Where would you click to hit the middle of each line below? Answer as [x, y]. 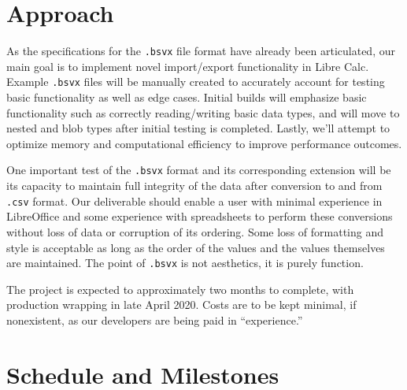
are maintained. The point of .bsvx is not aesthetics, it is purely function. [185, 263]
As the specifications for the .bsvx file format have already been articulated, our [201, 51]
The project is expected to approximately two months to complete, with [180, 289]
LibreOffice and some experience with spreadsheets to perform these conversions [200, 216]
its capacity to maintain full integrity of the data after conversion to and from [194, 186]
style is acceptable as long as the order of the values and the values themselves [196, 247]
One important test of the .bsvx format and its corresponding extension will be [199, 170]
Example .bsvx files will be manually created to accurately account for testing [196, 82]
